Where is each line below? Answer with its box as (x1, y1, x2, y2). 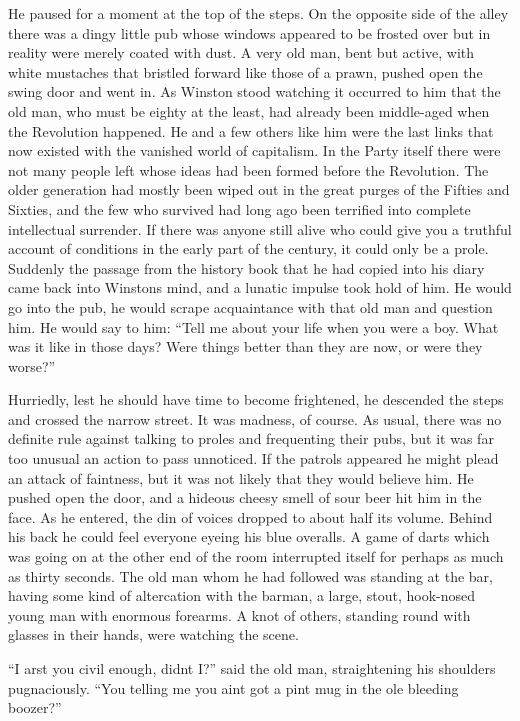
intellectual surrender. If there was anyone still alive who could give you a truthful (8, 218, 512, 239)
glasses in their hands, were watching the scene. (8, 624, 299, 645)
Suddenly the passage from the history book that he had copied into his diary (8, 257, 485, 278)
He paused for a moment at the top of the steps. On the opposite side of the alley (8, 3, 509, 23)
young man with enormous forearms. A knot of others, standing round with (8, 604, 471, 625)
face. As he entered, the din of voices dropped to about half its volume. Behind (8, 506, 493, 527)
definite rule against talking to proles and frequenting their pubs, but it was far (8, 428, 494, 449)
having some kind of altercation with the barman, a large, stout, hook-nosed (8, 585, 476, 606)
